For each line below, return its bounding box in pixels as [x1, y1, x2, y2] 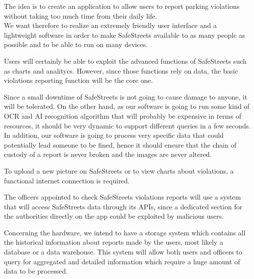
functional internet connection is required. [4, 175, 130, 185]
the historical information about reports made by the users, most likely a [4, 237, 224, 247]
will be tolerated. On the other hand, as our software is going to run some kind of [4, 101, 250, 111]
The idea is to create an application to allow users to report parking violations [4, 1, 240, 11]
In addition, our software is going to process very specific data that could [4, 130, 224, 140]
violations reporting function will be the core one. [4, 75, 153, 85]
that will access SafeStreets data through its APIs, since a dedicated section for [4, 201, 243, 211]
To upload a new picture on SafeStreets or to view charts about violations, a [4, 165, 234, 176]
